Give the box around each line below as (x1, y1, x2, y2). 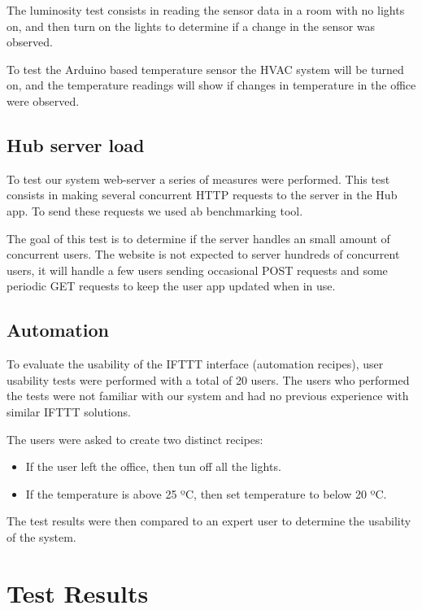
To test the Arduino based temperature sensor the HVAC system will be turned (7, 60, 404, 77)
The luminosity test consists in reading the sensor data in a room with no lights (7, 2, 405, 18)
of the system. (7, 528, 76, 545)
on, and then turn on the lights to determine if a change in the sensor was (7, 17, 376, 34)
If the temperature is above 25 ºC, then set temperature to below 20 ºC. (25, 485, 387, 502)
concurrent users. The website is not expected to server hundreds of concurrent (7, 246, 400, 263)
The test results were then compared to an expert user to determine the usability (7, 512, 411, 529)
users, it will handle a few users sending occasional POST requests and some (7, 261, 388, 278)
